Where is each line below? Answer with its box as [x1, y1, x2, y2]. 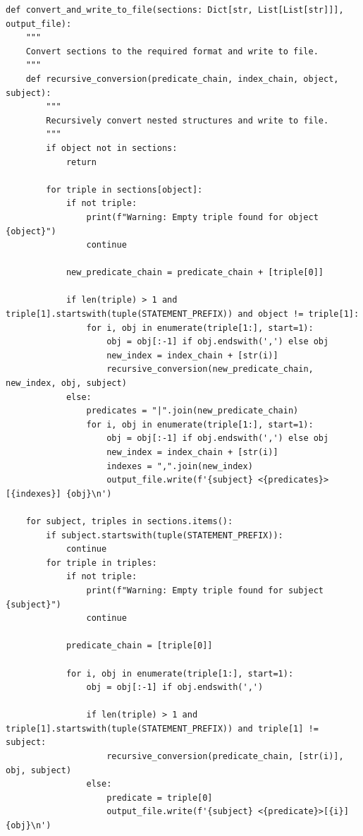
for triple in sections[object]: [46, 184, 203, 195]
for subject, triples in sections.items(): [25, 516, 233, 526]
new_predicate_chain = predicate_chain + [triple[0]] [66, 267, 324, 278]
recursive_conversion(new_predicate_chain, [106, 364, 314, 375]
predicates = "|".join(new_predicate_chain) [86, 406, 299, 416]
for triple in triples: [46, 557, 157, 568]
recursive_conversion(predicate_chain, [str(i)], [106, 751, 344, 762]
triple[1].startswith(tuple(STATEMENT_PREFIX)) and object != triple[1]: [6, 309, 359, 320]
